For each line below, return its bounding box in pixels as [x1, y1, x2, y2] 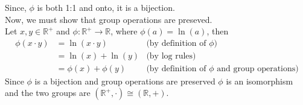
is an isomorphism [226, 74, 293, 87]
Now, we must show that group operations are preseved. [5, 13, 212, 25]
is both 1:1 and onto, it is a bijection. [37, 1, 175, 13]
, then [206, 25, 229, 37]
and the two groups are [5, 86, 91, 99]
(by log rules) [146, 51, 196, 60]
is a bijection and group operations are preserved [34, 74, 215, 87]
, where [110, 25, 138, 37]
